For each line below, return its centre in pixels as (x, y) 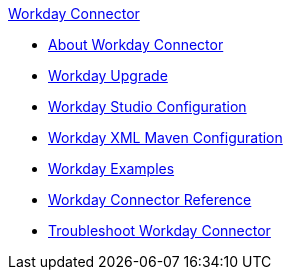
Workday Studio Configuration (147, 106)
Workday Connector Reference (150, 199)
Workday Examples (111, 168)
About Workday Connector (136, 44)
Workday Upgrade (108, 75)
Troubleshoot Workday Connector (159, 230)
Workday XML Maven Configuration (165, 137)
